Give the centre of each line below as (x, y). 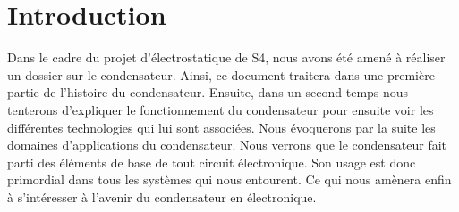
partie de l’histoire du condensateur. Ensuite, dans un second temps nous (208, 92)
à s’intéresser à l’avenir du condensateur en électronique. (162, 196)
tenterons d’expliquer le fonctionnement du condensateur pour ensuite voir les (221, 109)
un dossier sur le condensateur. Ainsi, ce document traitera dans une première (221, 74)
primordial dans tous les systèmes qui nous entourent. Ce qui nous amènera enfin (229, 179)
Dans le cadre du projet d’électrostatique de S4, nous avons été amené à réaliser (226, 57)
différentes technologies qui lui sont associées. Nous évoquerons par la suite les (221, 127)
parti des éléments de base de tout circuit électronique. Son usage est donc (212, 162)
